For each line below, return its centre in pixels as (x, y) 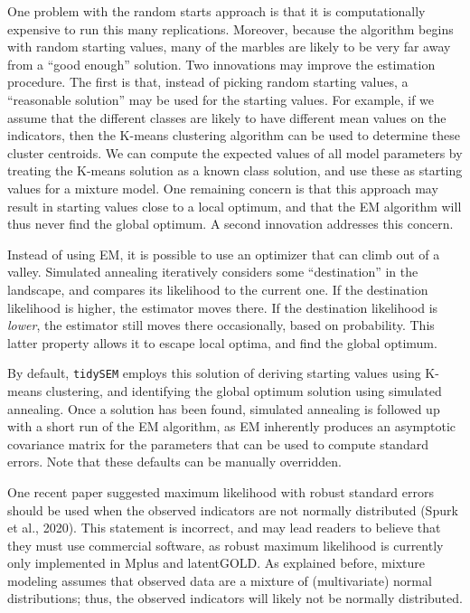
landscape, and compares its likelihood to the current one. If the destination (218, 289)
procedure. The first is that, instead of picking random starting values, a (208, 82)
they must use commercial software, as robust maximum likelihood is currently (226, 545)
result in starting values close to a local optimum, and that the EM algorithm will (235, 206)
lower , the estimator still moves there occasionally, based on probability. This (221, 325)
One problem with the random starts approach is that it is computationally (216, 11)
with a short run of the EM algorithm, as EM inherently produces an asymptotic (231, 426)
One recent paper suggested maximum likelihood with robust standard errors (221, 491)
